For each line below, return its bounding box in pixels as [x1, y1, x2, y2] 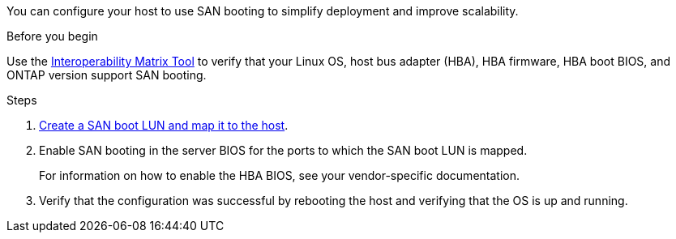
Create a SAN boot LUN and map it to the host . [39, 118, 289, 132]
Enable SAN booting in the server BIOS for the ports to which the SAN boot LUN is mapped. [39, 143, 528, 157]
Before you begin [6, 29, 98, 43]
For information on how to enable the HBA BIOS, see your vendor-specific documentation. [39, 169, 520, 182]
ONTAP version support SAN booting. [6, 68, 207, 82]
